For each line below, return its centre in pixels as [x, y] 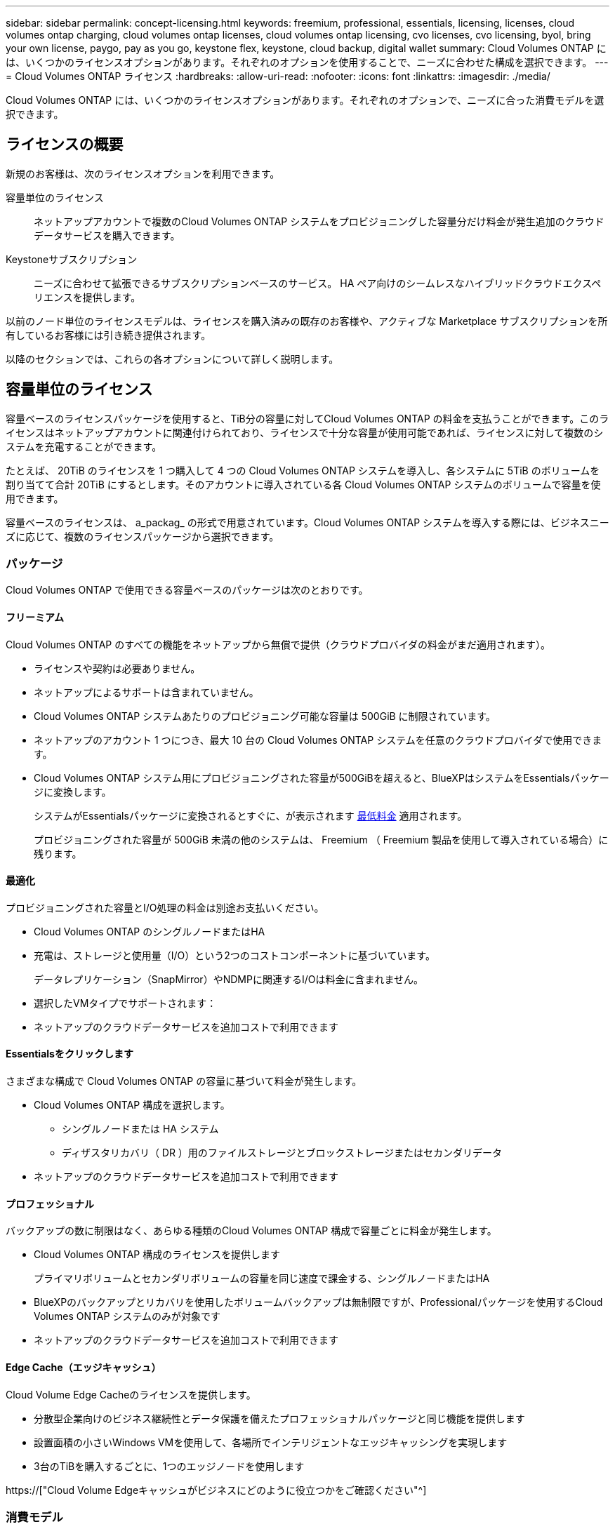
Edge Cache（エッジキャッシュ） [84, 1367]
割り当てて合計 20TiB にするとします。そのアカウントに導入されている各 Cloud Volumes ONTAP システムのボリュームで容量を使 [303, 484]
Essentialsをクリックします [70, 1054]
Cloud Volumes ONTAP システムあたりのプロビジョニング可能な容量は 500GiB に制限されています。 [265, 716]
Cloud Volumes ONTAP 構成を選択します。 [132, 1105]
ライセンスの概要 [65, 145]
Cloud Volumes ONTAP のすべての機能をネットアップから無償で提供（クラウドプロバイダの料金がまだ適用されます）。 [278, 644]
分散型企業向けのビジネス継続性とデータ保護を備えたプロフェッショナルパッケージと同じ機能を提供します [279, 1418]
